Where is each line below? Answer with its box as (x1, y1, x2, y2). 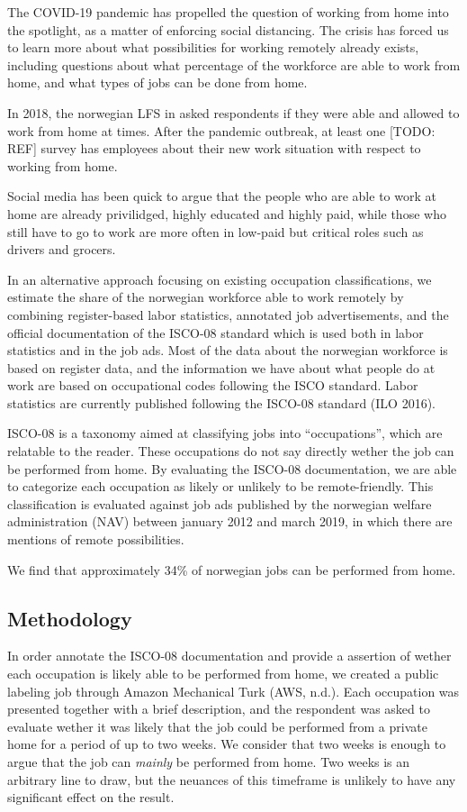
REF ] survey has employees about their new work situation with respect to (7, 139, 421, 158)
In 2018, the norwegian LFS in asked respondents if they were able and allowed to (7, 103, 460, 122)
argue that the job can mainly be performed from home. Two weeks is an (7, 752, 410, 771)
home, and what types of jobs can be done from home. (7, 73, 308, 92)
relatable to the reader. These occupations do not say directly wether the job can (7, 442, 454, 461)
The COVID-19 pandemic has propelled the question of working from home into (7, 3, 449, 21)
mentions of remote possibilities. (7, 530, 184, 549)
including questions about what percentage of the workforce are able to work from (7, 55, 461, 74)
